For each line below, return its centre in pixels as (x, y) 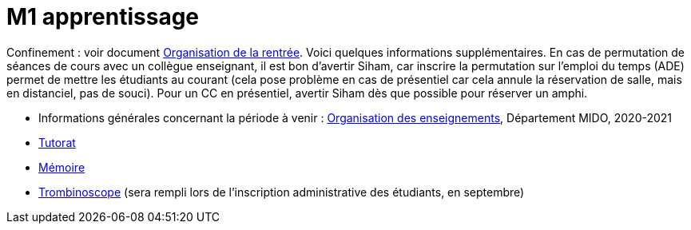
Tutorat (57, 142)
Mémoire (62, 167)
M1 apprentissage (103, 17)
